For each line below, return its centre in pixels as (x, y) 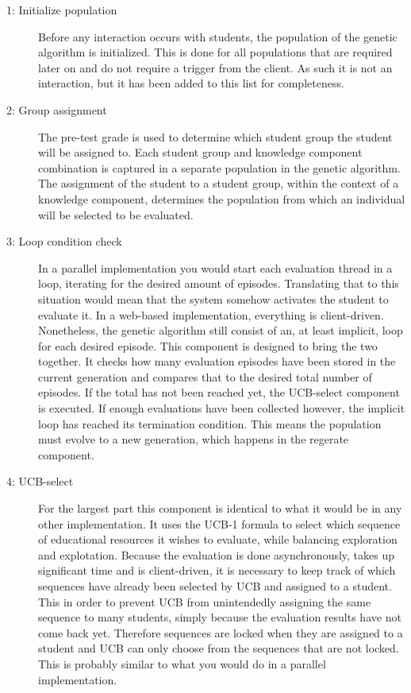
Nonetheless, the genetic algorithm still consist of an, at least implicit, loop (221, 330)
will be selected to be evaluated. (116, 214)
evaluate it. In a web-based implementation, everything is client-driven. (211, 314)
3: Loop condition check (64, 241)
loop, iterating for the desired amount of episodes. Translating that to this (219, 283)
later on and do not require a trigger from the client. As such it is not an (215, 67)
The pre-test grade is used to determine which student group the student (215, 136)
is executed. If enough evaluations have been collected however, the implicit (222, 408)
